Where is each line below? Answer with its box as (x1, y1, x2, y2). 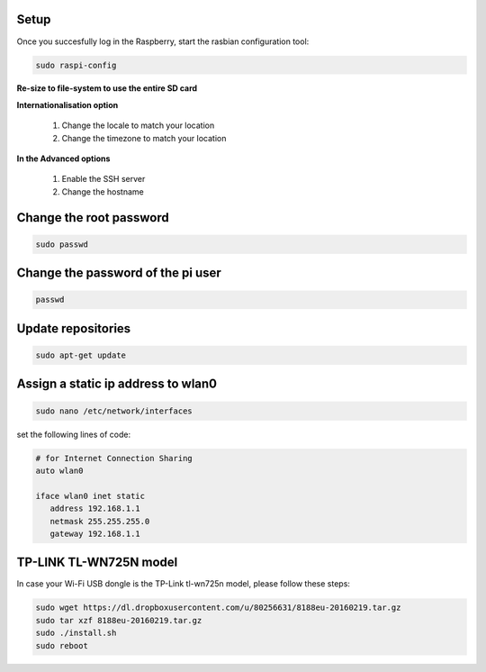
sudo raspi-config (35, 59, 117, 70)
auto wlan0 (35, 465, 84, 476)
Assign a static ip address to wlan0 (16, 377, 218, 392)
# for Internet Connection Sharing (35, 453, 193, 463)
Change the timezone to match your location (61, 132, 227, 143)
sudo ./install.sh (35, 628, 117, 639)
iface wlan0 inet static (35, 491, 146, 501)
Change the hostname (61, 186, 144, 197)
